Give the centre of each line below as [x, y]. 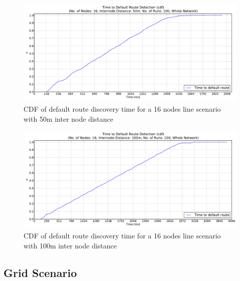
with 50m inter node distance [69, 118]
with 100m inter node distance [70, 245]
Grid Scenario [40, 272]
